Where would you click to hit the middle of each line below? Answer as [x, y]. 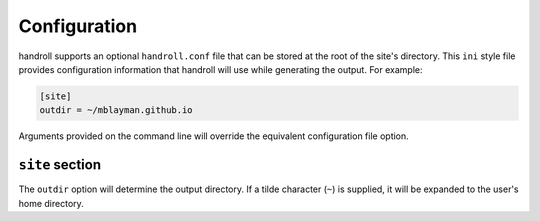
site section [60, 165]
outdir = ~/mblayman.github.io [116, 110]
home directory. [51, 203]
